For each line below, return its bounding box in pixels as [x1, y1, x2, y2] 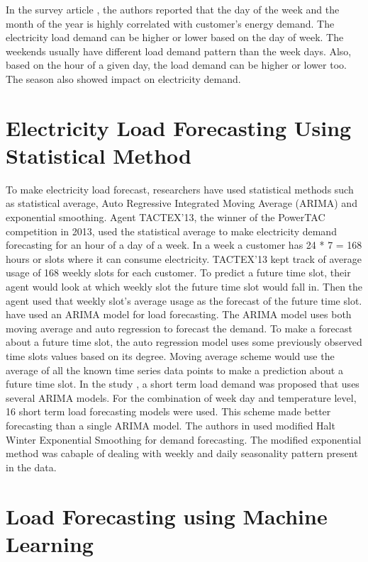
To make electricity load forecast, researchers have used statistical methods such [6, 181, 354, 196]
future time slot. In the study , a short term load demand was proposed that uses [6, 376, 359, 391]
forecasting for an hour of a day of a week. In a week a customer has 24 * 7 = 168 [6, 237, 362, 252]
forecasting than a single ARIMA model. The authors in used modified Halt [6, 417, 335, 432]
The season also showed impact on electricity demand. [6, 71, 241, 86]
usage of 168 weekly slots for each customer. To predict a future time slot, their [6, 265, 351, 280]
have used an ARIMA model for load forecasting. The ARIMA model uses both [6, 307, 352, 322]
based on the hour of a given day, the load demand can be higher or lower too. [6, 57, 347, 72]
